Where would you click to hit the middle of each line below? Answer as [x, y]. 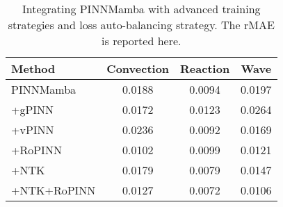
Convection [138, 68]
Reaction [205, 68]
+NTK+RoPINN [54, 190]
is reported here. [141, 41]
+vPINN [33, 130]
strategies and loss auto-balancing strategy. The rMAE [141, 25]
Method [33, 68]
